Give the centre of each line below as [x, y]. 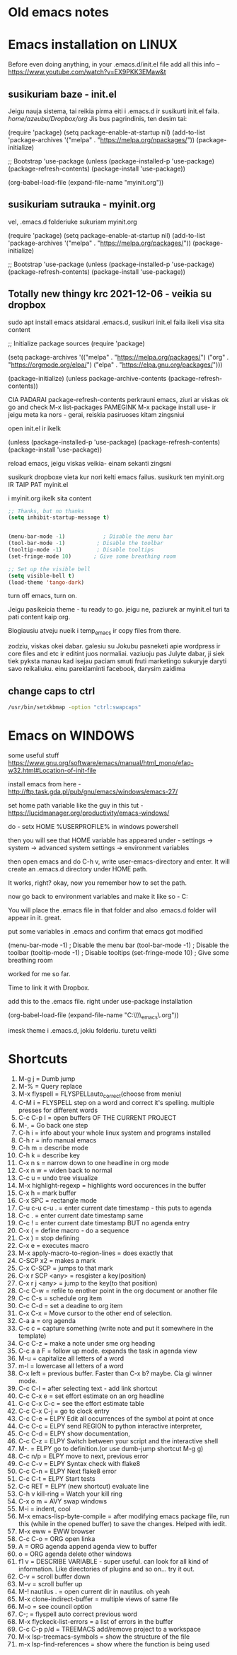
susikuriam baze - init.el [63, 94]
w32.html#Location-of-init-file [52, 770]
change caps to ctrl [52, 691]
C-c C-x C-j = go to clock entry [64, 1411]
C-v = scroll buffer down [54, 1576]
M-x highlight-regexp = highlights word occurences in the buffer [112, 1186]
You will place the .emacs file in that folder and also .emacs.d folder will [112, 910]
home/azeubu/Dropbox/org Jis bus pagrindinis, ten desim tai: [97, 118]
